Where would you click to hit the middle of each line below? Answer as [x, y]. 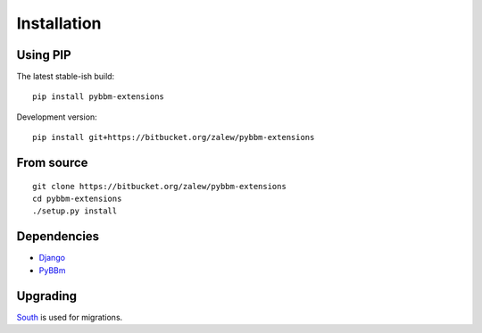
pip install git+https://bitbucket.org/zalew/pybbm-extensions [174, 137]
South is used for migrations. [70, 317]
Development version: [57, 117]
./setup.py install [75, 211]
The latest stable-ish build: [66, 77]
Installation [59, 23]
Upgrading [47, 296]
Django [52, 258]
